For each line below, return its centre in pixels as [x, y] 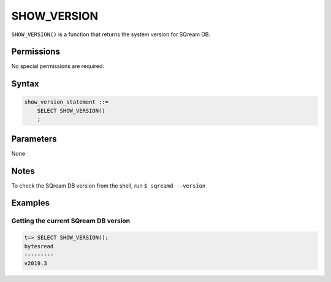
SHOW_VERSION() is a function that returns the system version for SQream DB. [111, 34]
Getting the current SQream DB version [71, 221]
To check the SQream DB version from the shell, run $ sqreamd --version [108, 185]
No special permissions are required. [58, 66]
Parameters [34, 139]
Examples [31, 203]
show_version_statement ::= [66, 102]
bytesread [39, 246]
